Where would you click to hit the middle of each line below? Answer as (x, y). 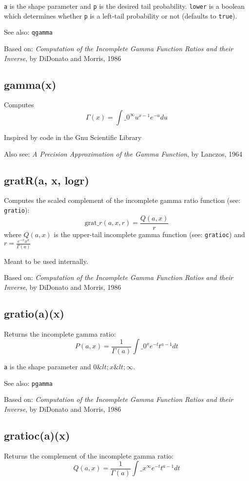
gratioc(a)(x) (37, 435)
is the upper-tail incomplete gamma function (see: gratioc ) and (149, 234)
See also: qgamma (28, 32)
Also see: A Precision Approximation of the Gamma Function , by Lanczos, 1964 (123, 153)
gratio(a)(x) (34, 313)
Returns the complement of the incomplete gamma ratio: (89, 455)
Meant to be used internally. (46, 261)
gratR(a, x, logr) (47, 180)
